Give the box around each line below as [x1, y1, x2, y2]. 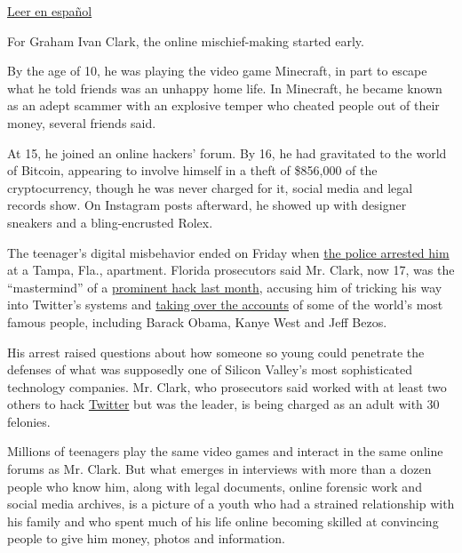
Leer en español [7, 2, 92, 20]
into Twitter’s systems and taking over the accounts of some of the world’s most [7, 295, 443, 314]
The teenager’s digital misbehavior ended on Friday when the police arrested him [7, 243, 450, 261]
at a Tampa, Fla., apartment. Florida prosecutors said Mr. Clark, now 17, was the [7, 260, 455, 279]
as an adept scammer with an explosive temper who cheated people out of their [7, 96, 440, 115]
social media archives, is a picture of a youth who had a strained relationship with [7, 494, 455, 513]
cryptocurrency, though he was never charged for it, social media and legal [7, 178, 413, 196]
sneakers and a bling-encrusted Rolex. [7, 212, 213, 231]
